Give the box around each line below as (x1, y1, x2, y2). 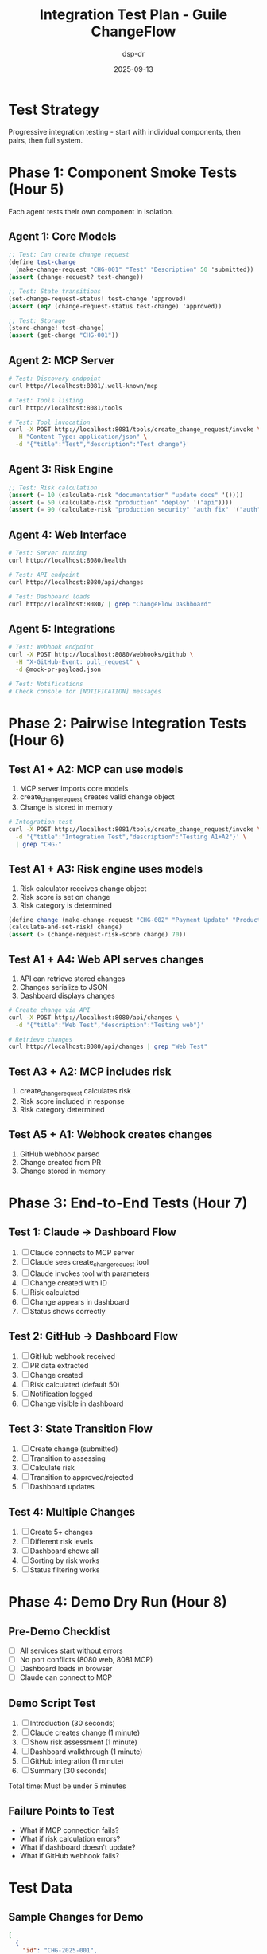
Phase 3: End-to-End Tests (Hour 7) (8, 1194, 248, 1212)
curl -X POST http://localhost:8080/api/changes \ (8, 1014, 180, 1022)
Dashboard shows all (29, 1546, 99, 1556)
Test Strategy (8, 100, 99, 119)
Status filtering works (29, 1565, 101, 1575)
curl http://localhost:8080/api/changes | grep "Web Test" (8, 1042, 208, 1051)
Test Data (8, 1879, 73, 1897)
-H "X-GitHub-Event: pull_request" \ (15, 657, 141, 666)
